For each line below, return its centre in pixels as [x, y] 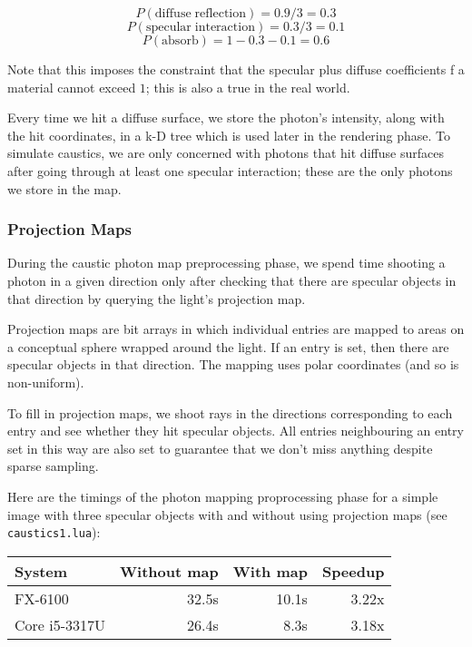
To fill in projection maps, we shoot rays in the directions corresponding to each [230, 412]
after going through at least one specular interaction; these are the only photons [230, 170]
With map [270, 571]
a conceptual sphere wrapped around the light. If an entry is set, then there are [228, 346]
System [41, 571]
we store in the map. [64, 188]
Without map [169, 571]
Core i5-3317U [60, 624]
